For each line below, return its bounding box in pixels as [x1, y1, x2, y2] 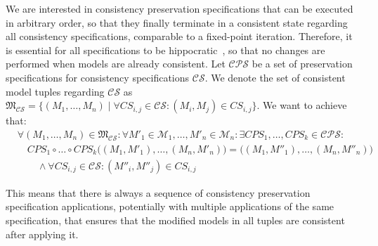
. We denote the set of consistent [204, 70, 346, 84]
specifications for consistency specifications [6, 70, 190, 84]
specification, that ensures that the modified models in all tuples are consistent [6, 213, 345, 228]
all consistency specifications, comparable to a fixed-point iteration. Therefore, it [6, 29, 353, 44]
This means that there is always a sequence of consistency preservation [6, 185, 311, 200]
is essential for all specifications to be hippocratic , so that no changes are [6, 42, 325, 57]
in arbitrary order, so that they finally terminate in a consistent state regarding [6, 15, 348, 30]
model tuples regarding [6, 84, 105, 98]
